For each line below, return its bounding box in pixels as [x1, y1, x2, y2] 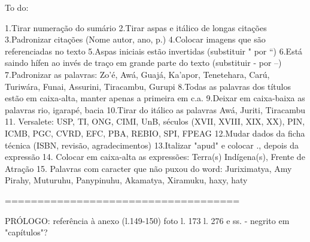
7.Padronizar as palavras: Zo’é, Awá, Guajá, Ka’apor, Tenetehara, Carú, [5, 68, 270, 80]
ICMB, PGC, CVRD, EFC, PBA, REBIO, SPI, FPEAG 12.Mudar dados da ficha [5, 126, 305, 139]
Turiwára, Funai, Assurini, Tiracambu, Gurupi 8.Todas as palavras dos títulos [5, 80, 291, 92]
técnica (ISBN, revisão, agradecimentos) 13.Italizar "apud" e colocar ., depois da [5, 138, 299, 151]
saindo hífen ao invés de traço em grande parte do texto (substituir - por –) [5, 56, 282, 69]
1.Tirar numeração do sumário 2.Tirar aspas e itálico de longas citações [5, 21, 267, 34]
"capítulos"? [5, 226, 48, 238]
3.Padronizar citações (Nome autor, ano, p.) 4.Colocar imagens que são [5, 33, 266, 46]
